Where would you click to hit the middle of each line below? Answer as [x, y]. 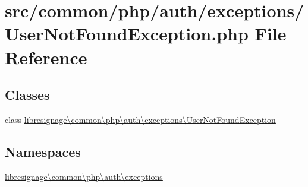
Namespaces [43, 151]
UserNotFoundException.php [127, 34]
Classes [27, 95]
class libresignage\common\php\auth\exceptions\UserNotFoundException [140, 119]
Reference [46, 57]
